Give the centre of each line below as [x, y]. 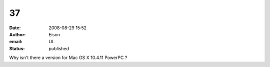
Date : [15, 28]
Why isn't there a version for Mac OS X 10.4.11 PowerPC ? [68, 58]
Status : [17, 48]
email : [16, 42]
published [59, 48]
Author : [17, 34]
